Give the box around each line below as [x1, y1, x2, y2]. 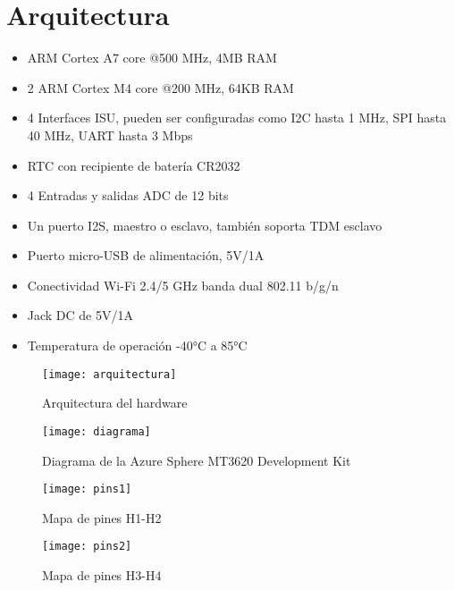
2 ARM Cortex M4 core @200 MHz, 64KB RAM [27, 78, 294, 97]
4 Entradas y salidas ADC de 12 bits [27, 186, 229, 205]
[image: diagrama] [42, 425, 151, 438]
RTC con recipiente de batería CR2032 [27, 156, 240, 174]
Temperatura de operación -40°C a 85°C [27, 336, 248, 355]
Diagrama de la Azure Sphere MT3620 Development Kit [42, 451, 351, 469]
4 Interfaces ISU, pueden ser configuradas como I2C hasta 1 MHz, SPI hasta [27, 108, 447, 127]
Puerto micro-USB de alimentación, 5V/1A [27, 246, 265, 265]
